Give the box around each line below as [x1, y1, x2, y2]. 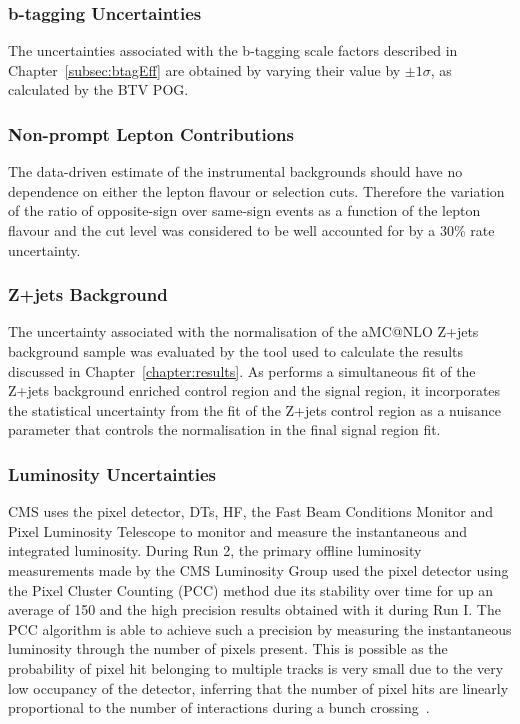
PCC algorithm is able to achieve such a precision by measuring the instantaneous [8, 618, 512, 639]
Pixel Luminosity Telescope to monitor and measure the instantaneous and [8, 520, 467, 541]
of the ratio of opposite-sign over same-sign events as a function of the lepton [8, 200, 481, 221]
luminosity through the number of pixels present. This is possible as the [8, 638, 448, 659]
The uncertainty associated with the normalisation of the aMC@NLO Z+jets [8, 321, 479, 342]
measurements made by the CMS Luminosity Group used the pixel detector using [8, 559, 509, 580]
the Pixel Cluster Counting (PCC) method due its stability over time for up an [8, 579, 493, 600]
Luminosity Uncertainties [8, 461, 217, 486]
